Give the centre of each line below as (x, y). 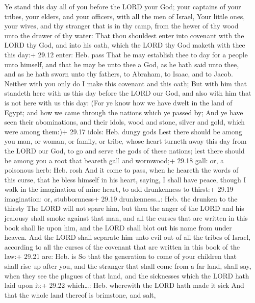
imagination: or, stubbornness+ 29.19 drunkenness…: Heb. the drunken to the (121, 198)
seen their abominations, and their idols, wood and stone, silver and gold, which (125, 122)
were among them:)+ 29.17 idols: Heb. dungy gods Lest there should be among (123, 131)
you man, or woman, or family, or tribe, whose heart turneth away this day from (126, 141)
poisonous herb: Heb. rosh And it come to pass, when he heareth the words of (121, 170)
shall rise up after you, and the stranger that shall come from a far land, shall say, (128, 266)
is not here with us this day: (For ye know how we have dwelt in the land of (118, 102)
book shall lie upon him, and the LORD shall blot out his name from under (118, 227)
